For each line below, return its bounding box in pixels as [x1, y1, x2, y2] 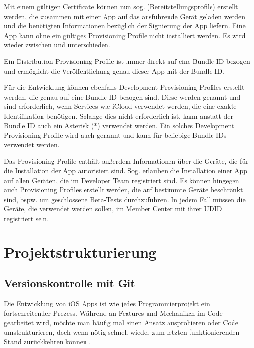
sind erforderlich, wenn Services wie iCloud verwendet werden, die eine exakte [4, 101, 237, 111]
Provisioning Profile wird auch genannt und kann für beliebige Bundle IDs [4, 130, 227, 140]
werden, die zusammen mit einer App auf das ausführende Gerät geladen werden [4, 11, 246, 21]
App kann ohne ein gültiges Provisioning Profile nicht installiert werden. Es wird [4, 30, 246, 40]
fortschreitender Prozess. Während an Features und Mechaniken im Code [4, 307, 223, 318]
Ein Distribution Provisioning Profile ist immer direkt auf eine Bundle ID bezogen [4, 56, 250, 66]
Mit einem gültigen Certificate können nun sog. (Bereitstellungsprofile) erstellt [4, 1, 238, 11]
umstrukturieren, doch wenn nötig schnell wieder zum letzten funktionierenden [4, 327, 240, 337]
